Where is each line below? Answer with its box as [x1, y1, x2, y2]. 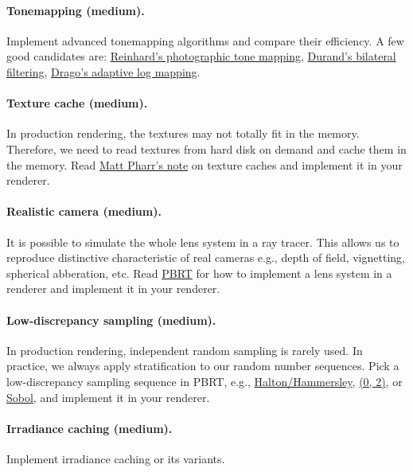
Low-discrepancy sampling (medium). [6, 311, 216, 328]
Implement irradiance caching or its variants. [6, 450, 225, 466]
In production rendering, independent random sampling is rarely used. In [6, 341, 363, 358]
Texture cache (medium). [6, 95, 148, 111]
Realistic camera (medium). [6, 203, 162, 220]
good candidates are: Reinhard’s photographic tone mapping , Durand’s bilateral [6, 48, 396, 64]
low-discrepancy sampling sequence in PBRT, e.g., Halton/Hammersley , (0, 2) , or [6, 373, 403, 389]
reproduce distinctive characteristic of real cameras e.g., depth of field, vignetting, [6, 249, 405, 266]
